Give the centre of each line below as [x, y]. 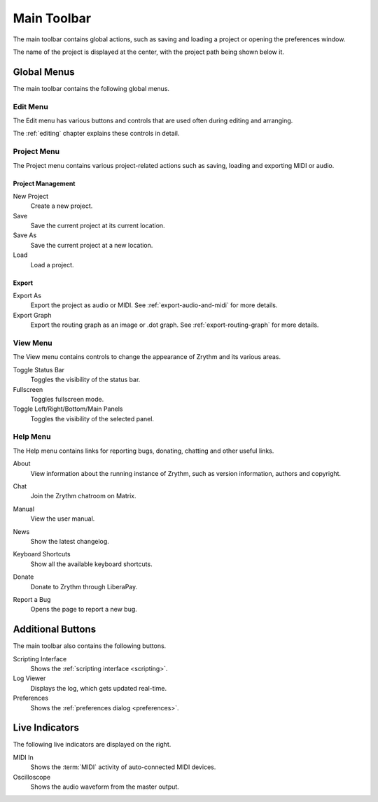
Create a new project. [62, 206]
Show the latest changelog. [70, 541]
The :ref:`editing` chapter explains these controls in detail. [96, 134]
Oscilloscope [32, 777]
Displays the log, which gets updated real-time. [99, 688]
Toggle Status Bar [38, 370]
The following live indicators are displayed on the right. [92, 745]
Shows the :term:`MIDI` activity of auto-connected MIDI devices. [123, 767]
